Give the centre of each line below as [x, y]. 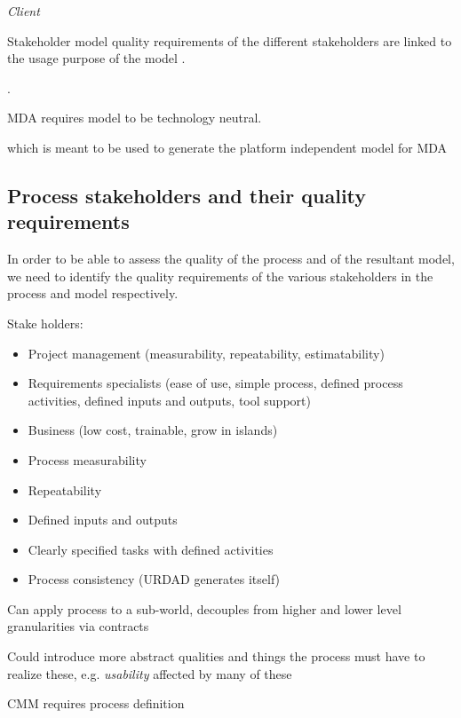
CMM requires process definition [96, 703]
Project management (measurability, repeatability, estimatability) [206, 353]
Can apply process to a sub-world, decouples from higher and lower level [204, 608]
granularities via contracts [78, 626]
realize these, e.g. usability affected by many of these [150, 673]
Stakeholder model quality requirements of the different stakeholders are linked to [230, 40]
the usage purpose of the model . [96, 58]
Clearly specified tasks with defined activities [151, 549]
